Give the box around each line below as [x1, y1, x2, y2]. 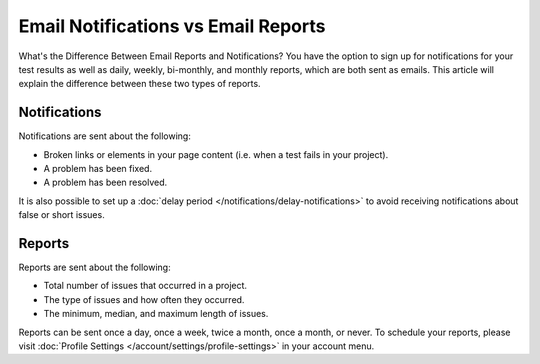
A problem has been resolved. [43, 176, 168, 189]
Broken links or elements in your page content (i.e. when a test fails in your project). [43, 148, 389, 160]
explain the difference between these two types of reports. [18, 78, 261, 90]
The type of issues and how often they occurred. [43, 293, 245, 305]
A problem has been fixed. [43, 163, 153, 175]
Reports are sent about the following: [18, 261, 171, 274]
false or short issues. [18, 209, 105, 221]
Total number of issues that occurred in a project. [43, 280, 248, 292]
